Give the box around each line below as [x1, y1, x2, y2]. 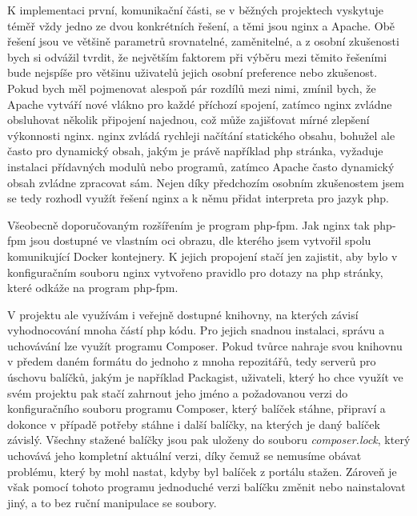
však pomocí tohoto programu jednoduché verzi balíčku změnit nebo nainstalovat [7, 478, 406, 495]
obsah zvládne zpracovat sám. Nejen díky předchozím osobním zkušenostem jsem [7, 174, 404, 190]
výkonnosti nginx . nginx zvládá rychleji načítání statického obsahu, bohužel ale [7, 126, 395, 143]
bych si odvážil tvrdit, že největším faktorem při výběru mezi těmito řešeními [7, 48, 387, 65]
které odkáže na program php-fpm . [7, 279, 178, 296]
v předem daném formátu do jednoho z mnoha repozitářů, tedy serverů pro [7, 353, 376, 370]
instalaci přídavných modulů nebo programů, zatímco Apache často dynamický [7, 158, 395, 174]
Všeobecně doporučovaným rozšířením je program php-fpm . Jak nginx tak [7, 216, 370, 233]
